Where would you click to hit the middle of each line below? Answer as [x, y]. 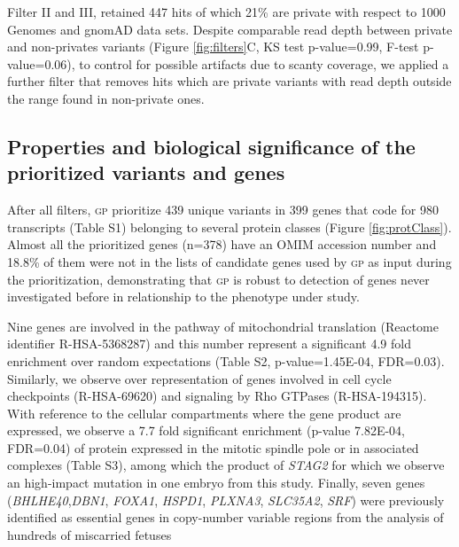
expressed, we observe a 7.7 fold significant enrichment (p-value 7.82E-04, [206, 430]
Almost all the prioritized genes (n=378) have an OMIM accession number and [222, 244]
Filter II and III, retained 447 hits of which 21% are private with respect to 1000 [226, 12]
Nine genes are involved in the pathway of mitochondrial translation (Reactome [223, 326]
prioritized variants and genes [146, 172]
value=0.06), [41, 63]
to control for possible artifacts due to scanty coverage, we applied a [264, 63]
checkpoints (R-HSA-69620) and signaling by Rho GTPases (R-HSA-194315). [217, 396]
